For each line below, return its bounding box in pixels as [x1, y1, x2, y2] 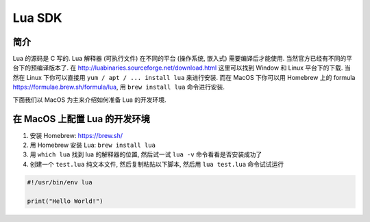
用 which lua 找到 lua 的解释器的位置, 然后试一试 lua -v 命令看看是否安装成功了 [29, 150, 262, 158]
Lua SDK [12, 10, 62, 25]
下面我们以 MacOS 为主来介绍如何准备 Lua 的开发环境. [12, 96, 167, 104]
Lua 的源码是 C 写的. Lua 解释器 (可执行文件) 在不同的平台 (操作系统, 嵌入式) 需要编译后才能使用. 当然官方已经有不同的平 [12, 55, 353, 63]
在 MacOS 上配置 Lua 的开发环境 [12, 113, 151, 125]
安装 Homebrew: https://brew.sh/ [29, 131, 123, 139]
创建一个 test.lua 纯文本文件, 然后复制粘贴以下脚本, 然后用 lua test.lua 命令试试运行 [29, 160, 284, 168]
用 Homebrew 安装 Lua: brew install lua [29, 141, 156, 149]
